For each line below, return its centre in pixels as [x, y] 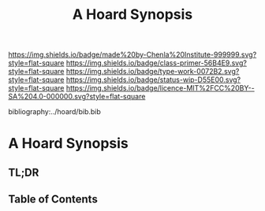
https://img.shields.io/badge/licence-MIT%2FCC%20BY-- [160, 88]
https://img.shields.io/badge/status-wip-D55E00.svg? [153, 80]
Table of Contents [53, 200]
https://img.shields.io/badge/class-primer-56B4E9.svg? [156, 63]
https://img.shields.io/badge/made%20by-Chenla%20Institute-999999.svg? [132, 55]
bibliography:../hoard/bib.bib [54, 112]
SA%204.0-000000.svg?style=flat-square [77, 97]
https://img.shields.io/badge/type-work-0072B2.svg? [153, 72]
